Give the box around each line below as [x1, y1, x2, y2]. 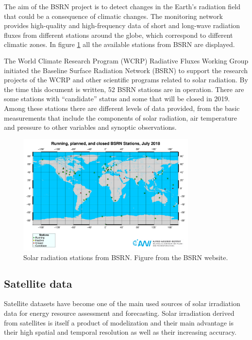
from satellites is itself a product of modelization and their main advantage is [4, 317, 234, 327]
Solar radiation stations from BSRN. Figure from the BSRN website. [23, 252, 228, 262]
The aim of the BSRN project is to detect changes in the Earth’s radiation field [4, 1, 241, 11]
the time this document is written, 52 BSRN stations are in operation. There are [4, 84, 244, 94]
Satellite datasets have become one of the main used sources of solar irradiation [4, 298, 240, 309]
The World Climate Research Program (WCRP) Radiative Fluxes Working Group [4, 55, 249, 65]
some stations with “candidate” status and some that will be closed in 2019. [4, 93, 230, 104]
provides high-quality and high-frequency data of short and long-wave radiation [4, 20, 240, 31]
